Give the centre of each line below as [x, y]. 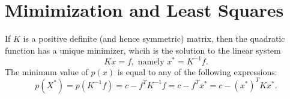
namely [151, 62]
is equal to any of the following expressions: [197, 71]
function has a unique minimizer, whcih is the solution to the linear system [143, 50]
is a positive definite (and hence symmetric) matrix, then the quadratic [154, 38]
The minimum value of [47, 71]
